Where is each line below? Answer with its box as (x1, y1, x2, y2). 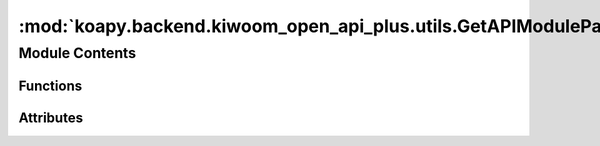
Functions (18, 77, 83, 94)
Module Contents (18, 44, 137, 62)
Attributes (18, 109, 84, 126)
